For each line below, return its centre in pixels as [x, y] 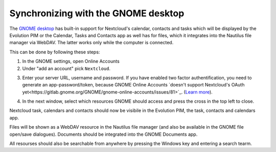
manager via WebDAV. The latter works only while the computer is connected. [91, 43]
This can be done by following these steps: [55, 52]
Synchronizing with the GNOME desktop [97, 13]
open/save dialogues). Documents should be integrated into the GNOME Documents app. [103, 134]
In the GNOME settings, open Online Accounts [71, 62]
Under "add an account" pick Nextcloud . [66, 68]
